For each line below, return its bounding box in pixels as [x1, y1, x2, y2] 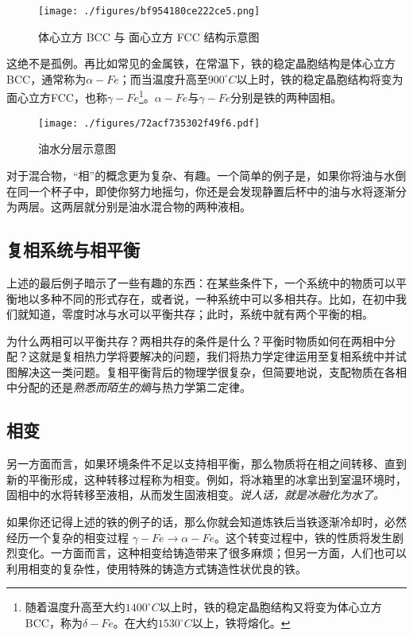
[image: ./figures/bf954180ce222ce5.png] [38, 6, 261, 17]
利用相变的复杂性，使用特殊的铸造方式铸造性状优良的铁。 [6, 560, 307, 576]
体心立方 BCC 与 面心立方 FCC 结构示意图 [38, 28, 260, 45]
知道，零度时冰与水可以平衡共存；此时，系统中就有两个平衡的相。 [28, 306, 373, 322]
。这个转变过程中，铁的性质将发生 [214, 529, 392, 545]
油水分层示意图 [38, 140, 116, 157]
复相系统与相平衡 [6, 237, 140, 262]
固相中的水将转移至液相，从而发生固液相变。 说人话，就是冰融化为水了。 [6, 486, 384, 503]
